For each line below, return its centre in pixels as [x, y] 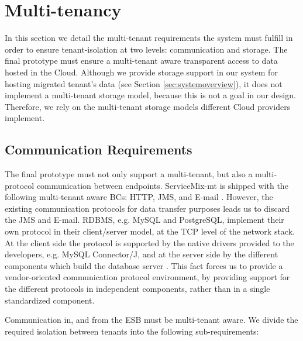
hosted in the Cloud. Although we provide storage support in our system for [141, 72]
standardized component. [50, 300]
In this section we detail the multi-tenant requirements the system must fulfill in [149, 38]
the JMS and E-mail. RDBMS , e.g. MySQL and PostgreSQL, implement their [144, 220]
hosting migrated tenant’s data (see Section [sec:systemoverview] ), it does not [144, 83]
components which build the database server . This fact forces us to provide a [144, 265]
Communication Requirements [99, 149]
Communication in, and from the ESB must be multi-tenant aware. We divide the [151, 320]
